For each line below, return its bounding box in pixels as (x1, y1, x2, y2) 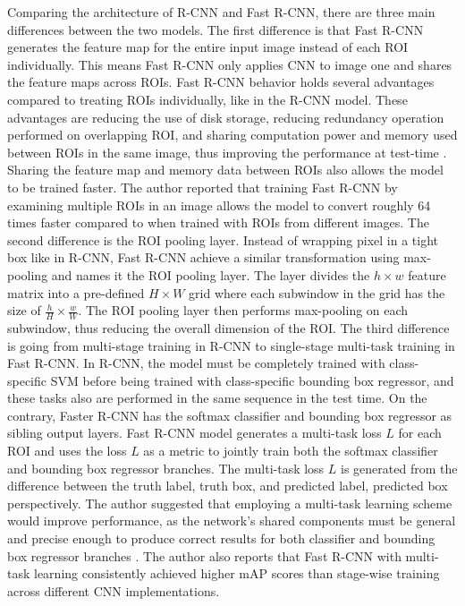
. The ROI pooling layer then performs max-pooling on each (78, 301, 409, 320)
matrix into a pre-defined (7, 283, 145, 302)
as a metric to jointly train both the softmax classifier (143, 441, 438, 460)
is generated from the (341, 458, 458, 477)
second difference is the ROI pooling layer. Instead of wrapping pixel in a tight (7, 230, 438, 249)
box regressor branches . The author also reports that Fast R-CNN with (7, 546, 402, 565)
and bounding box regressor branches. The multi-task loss (7, 458, 325, 477)
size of (7, 301, 41, 320)
